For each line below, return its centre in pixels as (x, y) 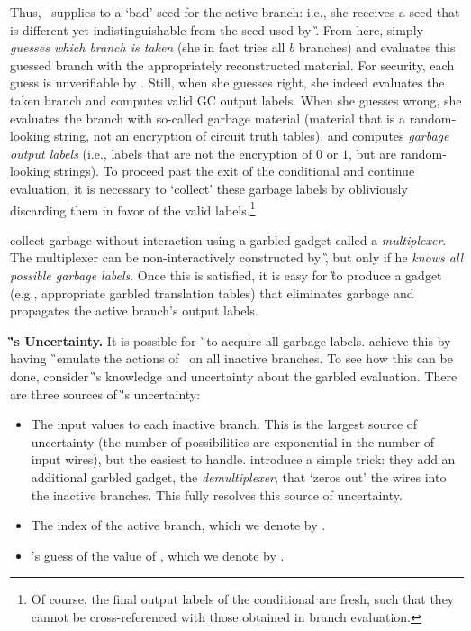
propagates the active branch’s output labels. (134, 311)
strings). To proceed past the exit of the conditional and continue (235, 171)
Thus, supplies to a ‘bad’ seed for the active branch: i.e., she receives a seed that (235, 12)
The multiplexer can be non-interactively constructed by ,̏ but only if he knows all (237, 257)
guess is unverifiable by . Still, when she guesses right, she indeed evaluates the (227, 82)
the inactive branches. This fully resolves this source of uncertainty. (217, 494)
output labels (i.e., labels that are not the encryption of (161, 153)
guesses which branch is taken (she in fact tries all (148, 47)
